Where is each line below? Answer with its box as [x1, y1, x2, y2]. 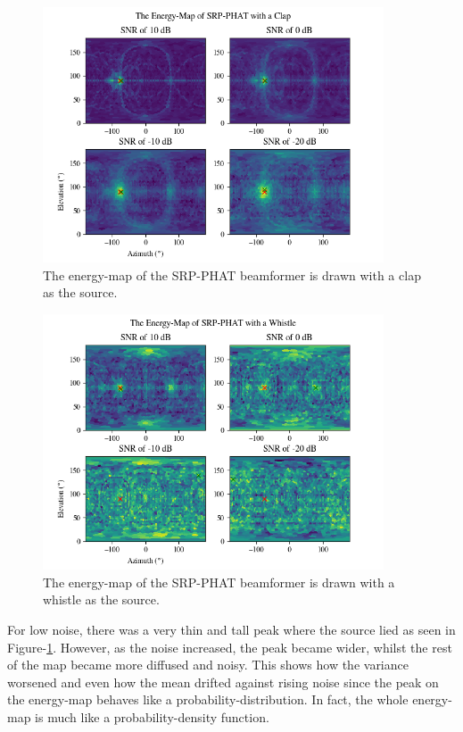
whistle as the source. [43, 590, 160, 609]
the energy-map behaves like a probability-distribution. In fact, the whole [7, 690, 409, 709]
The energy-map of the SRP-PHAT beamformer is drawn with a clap [43, 265, 421, 284]
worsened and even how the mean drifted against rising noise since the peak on [7, 672, 439, 691]
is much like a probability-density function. [35, 707, 269, 726]
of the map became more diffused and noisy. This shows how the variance [7, 655, 409, 674]
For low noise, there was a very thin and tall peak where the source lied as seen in [7, 620, 456, 638]
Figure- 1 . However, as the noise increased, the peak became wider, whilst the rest [7, 637, 452, 656]
